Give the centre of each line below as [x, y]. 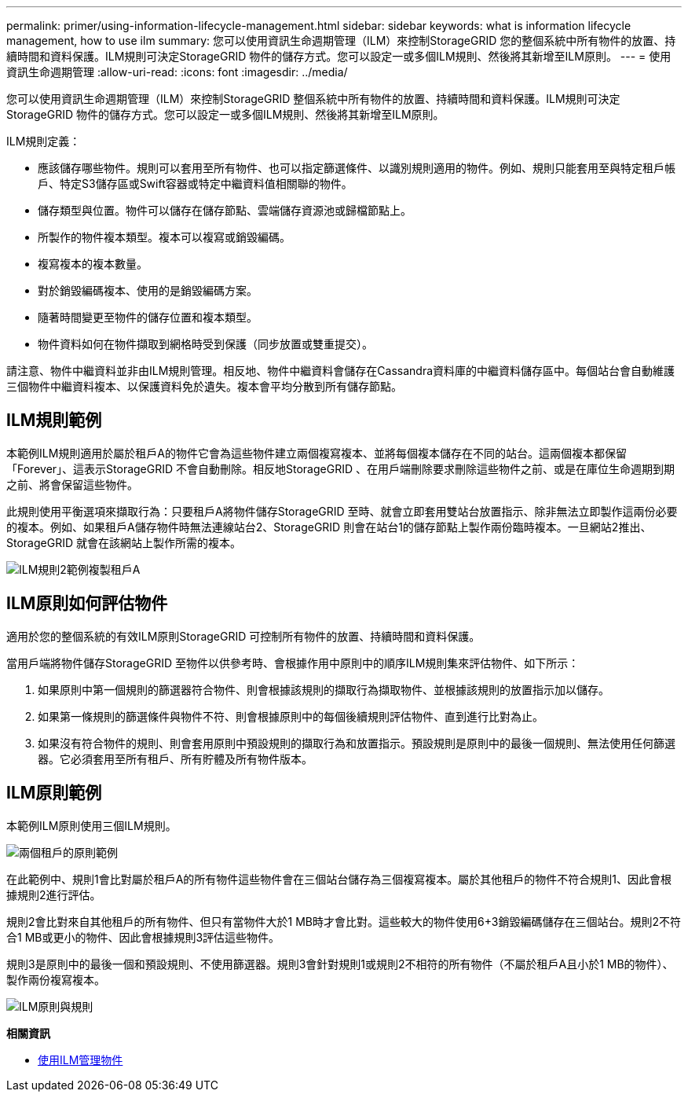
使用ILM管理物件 [81, 1059]
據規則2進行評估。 [54, 894]
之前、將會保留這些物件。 [72, 484]
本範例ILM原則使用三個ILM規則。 [91, 825]
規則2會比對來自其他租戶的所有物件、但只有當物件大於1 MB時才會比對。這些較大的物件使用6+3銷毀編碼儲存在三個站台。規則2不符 [344, 921]
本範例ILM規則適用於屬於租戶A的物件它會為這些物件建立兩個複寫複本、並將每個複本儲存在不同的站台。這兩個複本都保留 [317, 453]
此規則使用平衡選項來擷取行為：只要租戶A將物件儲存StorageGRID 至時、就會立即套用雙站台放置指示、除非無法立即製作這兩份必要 [342, 511]
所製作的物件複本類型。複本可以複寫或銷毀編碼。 [164, 237]
